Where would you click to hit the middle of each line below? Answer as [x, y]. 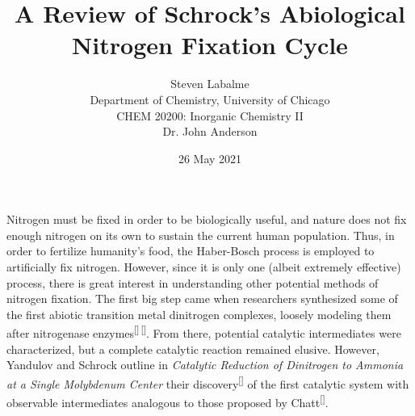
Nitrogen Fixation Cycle [210, 45]
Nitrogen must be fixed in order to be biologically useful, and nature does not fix [207, 219]
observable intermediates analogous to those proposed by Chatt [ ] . [168, 401]
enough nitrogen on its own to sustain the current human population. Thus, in [201, 235]
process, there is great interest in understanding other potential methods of [193, 282]
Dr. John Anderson [210, 131]
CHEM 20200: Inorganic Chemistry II [210, 115]
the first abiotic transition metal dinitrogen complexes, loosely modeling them [199, 314]
